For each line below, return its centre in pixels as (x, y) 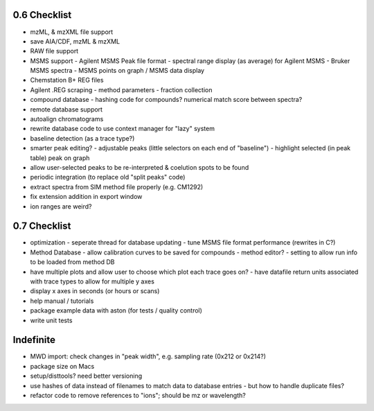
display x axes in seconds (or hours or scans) (95, 291)
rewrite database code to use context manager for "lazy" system (122, 129)
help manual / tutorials (62, 301)
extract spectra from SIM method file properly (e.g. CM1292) (117, 186)
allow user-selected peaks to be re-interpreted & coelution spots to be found (140, 167)
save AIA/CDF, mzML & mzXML (75, 41)
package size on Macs (62, 366)
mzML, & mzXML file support (72, 32)
